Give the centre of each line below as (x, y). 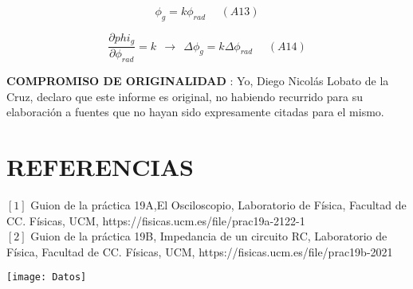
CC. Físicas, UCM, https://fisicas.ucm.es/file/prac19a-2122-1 (156, 220)
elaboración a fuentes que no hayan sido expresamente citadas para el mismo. (195, 112)
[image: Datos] (47, 277)
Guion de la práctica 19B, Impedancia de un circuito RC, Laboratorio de (209, 236)
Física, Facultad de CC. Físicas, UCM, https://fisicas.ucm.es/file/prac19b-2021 (200, 251)
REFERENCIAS (100, 167)
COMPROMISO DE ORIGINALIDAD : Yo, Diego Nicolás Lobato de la (198, 81)
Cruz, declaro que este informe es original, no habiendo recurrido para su (185, 96)
